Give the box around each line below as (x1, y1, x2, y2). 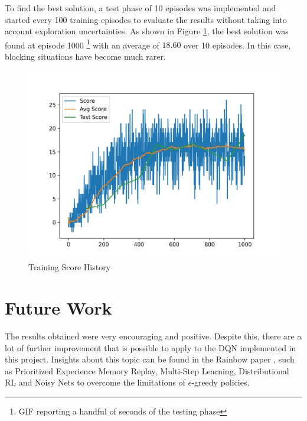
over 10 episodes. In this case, (184, 38, 291, 51)
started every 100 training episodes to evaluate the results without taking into (5, 13, 287, 25)
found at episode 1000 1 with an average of (5, 37, 159, 51)
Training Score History (28, 261, 111, 273)
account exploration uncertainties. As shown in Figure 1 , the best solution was (5, 25, 289, 37)
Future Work (5, 296, 112, 319)
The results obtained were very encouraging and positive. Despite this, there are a (5, 329, 302, 342)
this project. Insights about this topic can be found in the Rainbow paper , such (5, 353, 295, 365)
